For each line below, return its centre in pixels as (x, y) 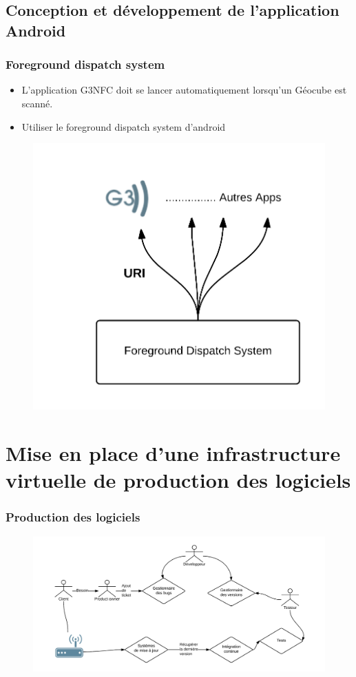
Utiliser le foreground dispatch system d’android (124, 126)
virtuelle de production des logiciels (178, 480)
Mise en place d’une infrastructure (173, 453)
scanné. (37, 103)
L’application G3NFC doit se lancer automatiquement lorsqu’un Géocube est (184, 90)
